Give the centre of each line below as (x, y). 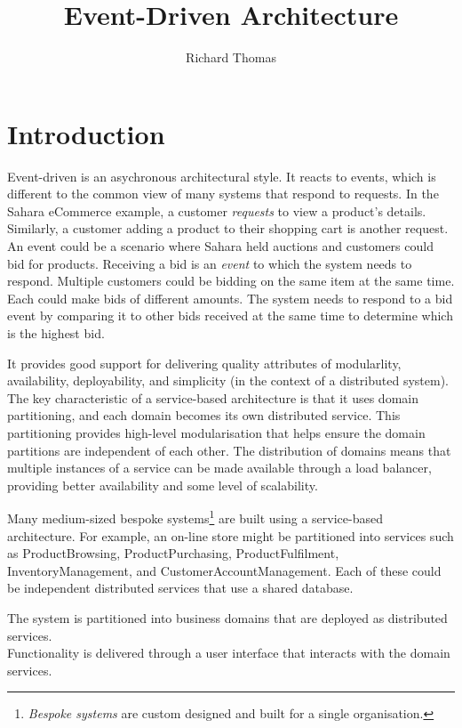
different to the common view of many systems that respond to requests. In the (223, 194)
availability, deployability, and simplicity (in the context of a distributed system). (228, 380)
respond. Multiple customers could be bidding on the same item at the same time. (231, 281)
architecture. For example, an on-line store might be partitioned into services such (231, 535)
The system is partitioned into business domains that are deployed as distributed (227, 617)
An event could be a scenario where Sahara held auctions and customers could (220, 246)
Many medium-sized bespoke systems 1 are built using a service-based (195, 517)
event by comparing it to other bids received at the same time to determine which (230, 315)
